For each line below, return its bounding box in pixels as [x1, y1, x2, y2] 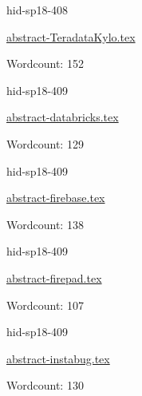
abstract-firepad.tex [6, 269, 102, 286]
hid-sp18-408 [6, 2, 69, 18]
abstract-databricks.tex [6, 109, 119, 125]
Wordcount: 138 [6, 216, 84, 232]
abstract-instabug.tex [6, 350, 110, 366]
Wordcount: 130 [6, 377, 84, 394]
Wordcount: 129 [6, 135, 84, 152]
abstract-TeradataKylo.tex [6, 28, 136, 45]
